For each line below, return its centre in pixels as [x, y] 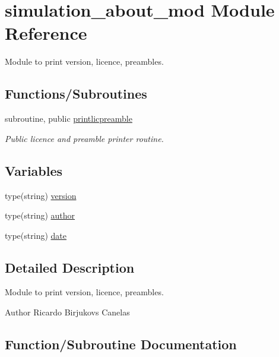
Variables [34, 170]
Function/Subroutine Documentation [121, 344]
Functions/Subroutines [76, 94]
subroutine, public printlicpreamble [69, 119]
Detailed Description [70, 267]
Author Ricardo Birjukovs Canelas [67, 312]
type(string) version [41, 195]
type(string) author [40, 215]
